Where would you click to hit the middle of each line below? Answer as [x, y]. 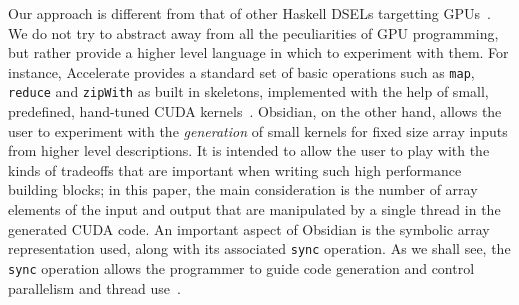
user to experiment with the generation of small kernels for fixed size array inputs [258, 130]
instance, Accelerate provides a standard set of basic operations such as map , [241, 71]
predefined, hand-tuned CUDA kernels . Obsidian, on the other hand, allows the [255, 111]
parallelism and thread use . [94, 287]
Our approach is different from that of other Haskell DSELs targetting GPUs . [249, 13]
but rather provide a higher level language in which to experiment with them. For [258, 52]
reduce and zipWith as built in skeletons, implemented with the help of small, [248, 91]
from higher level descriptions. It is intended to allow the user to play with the [249, 150]
